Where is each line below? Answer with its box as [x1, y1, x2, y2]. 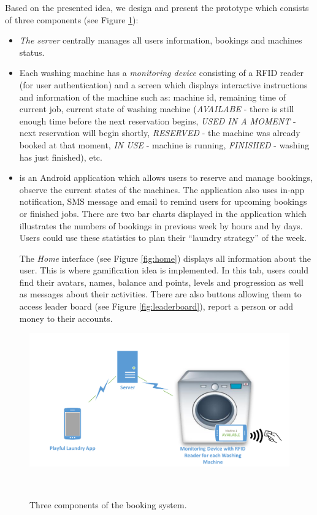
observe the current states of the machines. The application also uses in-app [19, 183, 305, 196]
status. [19, 45, 45, 58]
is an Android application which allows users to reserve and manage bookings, [19, 171, 313, 184]
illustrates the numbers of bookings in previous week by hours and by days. [19, 219, 303, 232]
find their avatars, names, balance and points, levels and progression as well [19, 275, 304, 288]
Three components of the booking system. [29, 498, 187, 511]
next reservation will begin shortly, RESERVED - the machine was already [19, 126, 300, 139]
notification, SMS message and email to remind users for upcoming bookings [19, 195, 307, 208]
